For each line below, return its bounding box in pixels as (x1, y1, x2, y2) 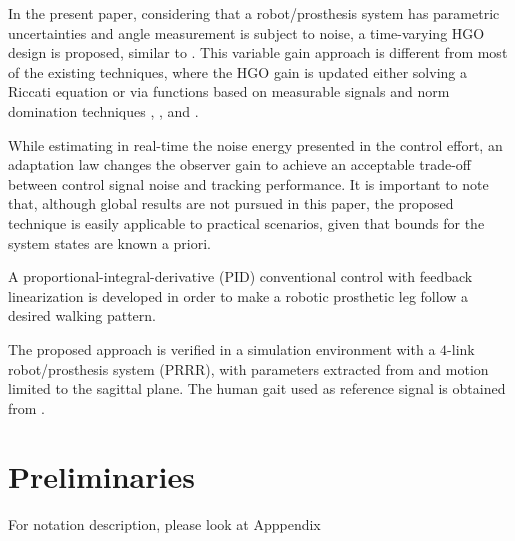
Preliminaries (8, 456, 195, 497)
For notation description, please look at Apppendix (8, 514, 321, 535)
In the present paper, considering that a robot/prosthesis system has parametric (8, 3, 500, 23)
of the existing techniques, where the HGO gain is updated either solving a (8, 61, 467, 82)
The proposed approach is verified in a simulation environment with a (8, 338, 436, 359)
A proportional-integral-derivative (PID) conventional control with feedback (8, 266, 473, 287)
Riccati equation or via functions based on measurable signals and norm (8, 81, 450, 102)
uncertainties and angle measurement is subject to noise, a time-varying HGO (8, 22, 485, 43)
